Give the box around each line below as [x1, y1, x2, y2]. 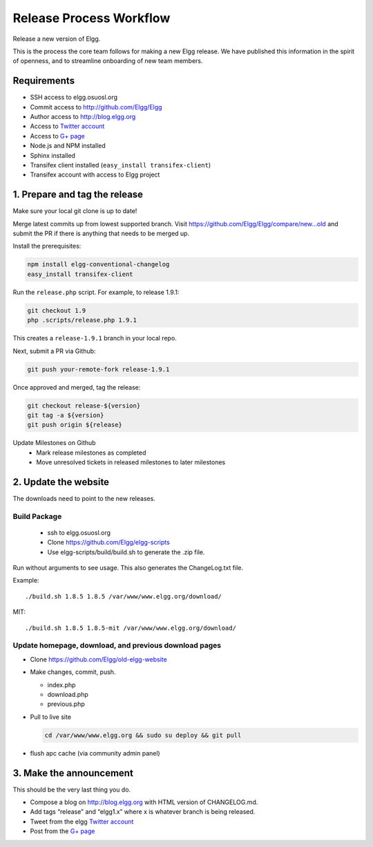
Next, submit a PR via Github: [12, 347, 96, 355]
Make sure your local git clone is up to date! [12, 207, 137, 215]
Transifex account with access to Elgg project [30, 170, 160, 179]
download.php [47, 690, 89, 698]
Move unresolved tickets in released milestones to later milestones [36, 458, 226, 466]
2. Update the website [12, 476, 110, 488]
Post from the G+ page [30, 827, 95, 835]
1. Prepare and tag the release [12, 189, 144, 201]
